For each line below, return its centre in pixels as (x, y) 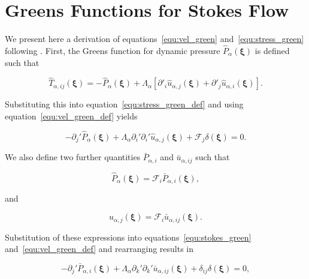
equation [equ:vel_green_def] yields (71, 115)
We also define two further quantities (73, 157)
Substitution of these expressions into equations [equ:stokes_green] (128, 237)
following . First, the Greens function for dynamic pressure (113, 50)
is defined (272, 50)
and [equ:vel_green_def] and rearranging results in (99, 249)
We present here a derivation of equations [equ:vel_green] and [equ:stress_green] (154, 39)
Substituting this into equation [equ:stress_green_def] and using (124, 104)
